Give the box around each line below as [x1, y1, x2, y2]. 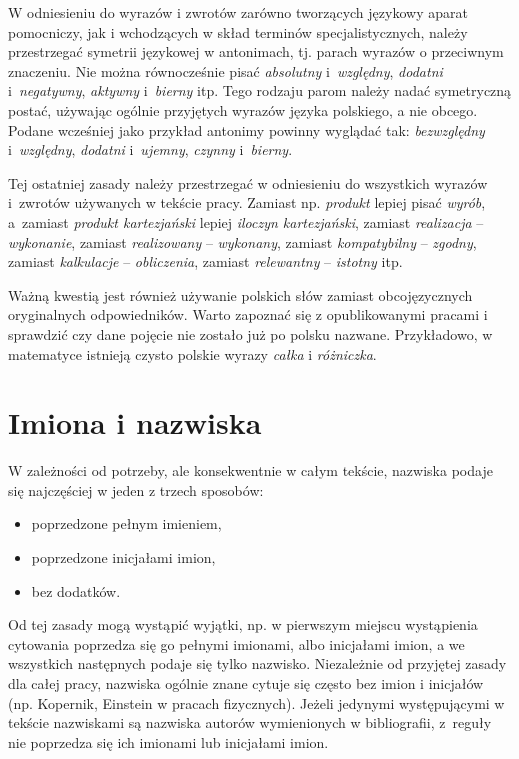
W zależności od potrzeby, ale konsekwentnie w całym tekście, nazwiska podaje [8, 460, 493, 481]
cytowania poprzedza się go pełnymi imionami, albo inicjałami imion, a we [8, 633, 465, 654]
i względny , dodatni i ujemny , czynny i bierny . [8, 139, 293, 160]
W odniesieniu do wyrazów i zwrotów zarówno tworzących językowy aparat [8, 2, 468, 22]
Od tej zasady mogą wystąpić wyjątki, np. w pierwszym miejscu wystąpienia [8, 614, 478, 635]
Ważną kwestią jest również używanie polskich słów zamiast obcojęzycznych [8, 284, 473, 305]
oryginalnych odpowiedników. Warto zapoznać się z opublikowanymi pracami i [8, 304, 488, 325]
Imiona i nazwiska [8, 402, 262, 443]
